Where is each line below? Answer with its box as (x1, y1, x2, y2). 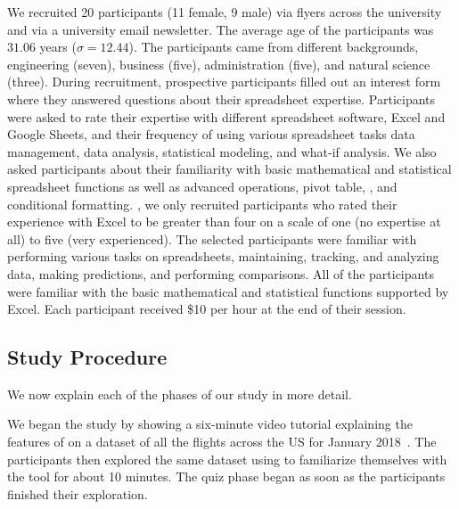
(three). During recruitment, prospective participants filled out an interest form (7, 72, 441, 91)
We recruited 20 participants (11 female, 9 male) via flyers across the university (7, 3, 442, 21)
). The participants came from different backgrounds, (128, 37, 419, 56)
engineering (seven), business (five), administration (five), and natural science (7, 54, 430, 73)
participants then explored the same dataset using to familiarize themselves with (7, 449, 447, 468)
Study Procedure (7, 343, 168, 371)
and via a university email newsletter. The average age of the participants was (7, 20, 434, 38)
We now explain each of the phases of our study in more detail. (7, 384, 352, 403)
